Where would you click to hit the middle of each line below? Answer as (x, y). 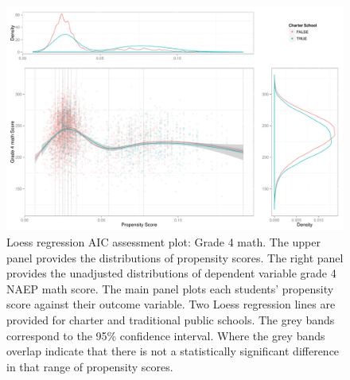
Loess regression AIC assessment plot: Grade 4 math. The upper (163, 241)
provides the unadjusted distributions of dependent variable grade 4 (171, 273)
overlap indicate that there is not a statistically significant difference (173, 351)
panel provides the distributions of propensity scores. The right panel (175, 257)
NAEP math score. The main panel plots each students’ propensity (170, 288)
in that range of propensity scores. (90, 366)
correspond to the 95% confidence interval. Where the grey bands (166, 335)
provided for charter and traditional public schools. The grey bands (171, 319)
